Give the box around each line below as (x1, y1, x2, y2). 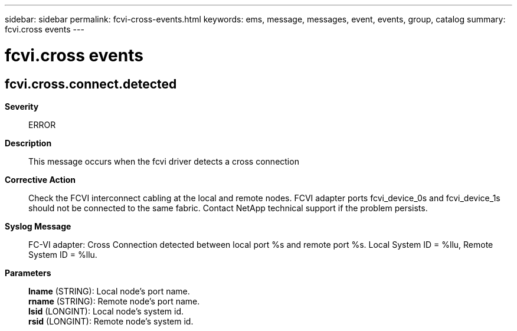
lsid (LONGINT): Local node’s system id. (28, 306, 184, 316)
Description (5, 137, 52, 148)
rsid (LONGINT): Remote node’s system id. (28, 316, 194, 326)
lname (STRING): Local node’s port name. (28, 286, 190, 296)
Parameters (5, 267, 51, 278)
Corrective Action (5, 174, 76, 185)
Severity (5, 101, 39, 112)
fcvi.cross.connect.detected (5, 76, 177, 91)
